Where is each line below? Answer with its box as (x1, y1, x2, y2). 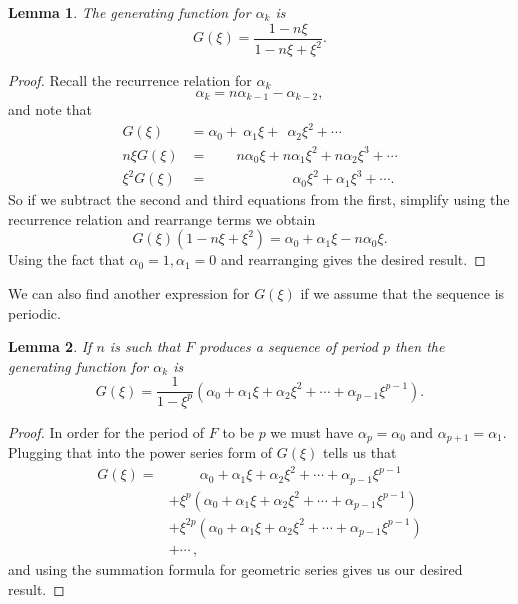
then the (395, 336, 445, 357)
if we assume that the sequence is (300, 283, 505, 304)
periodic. (8, 302, 61, 323)
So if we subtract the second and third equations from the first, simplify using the (8, 189, 510, 210)
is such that (109, 336, 181, 357)
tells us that (323, 442, 397, 463)
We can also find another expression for (8, 283, 250, 304)
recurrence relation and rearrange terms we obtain (8, 208, 316, 229)
